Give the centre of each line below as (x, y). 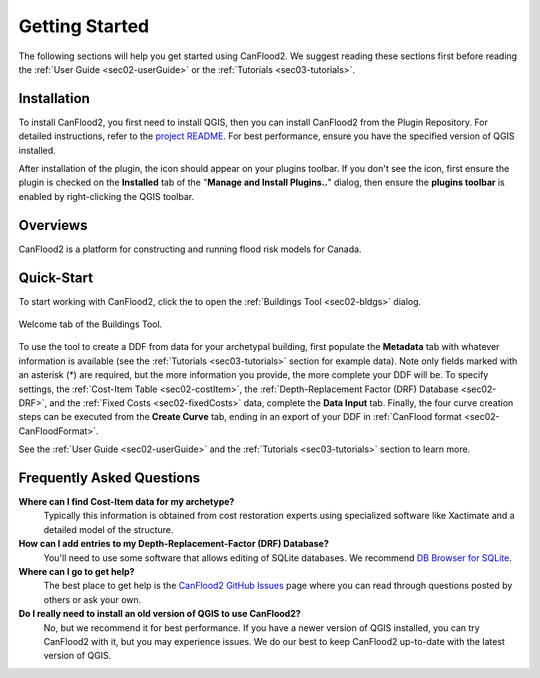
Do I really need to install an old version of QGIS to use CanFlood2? (160, 614)
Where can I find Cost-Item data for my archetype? (126, 502)
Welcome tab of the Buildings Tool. (90, 324)
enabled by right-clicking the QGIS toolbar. (106, 196)
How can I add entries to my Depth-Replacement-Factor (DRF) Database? (174, 544)
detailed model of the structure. (108, 529)
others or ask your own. (92, 599)
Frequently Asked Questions (109, 477)
